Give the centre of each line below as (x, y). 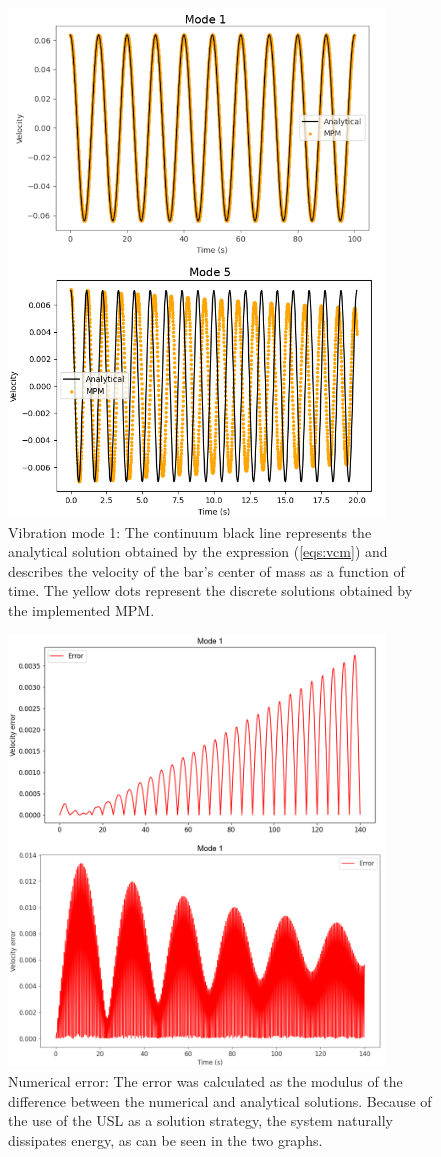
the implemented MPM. (81, 609)
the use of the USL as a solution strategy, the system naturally (200, 1120)
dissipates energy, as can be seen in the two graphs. (165, 1139)
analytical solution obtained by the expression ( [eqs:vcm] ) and (198, 551)
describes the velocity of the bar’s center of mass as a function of (206, 570)
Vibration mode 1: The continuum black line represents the (190, 531)
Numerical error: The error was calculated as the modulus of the (205, 1081)
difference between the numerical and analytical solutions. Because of (220, 1100)
